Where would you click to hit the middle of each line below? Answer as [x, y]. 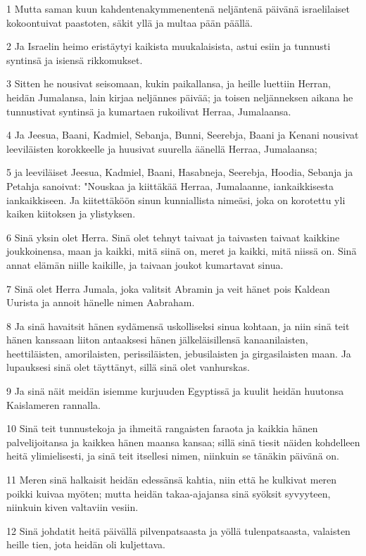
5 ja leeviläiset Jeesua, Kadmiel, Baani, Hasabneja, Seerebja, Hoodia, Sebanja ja [180, 172]
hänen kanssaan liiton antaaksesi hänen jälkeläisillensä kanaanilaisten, [157, 340]
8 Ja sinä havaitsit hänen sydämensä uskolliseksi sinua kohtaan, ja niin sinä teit [178, 326]
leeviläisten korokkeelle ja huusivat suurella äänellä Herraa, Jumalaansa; [162, 148]
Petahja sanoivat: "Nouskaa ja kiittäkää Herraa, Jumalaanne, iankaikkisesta [170, 185]
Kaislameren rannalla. [53, 404]
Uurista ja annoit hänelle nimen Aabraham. [101, 302]
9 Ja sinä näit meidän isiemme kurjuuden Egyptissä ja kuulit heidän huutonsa [175, 391]
